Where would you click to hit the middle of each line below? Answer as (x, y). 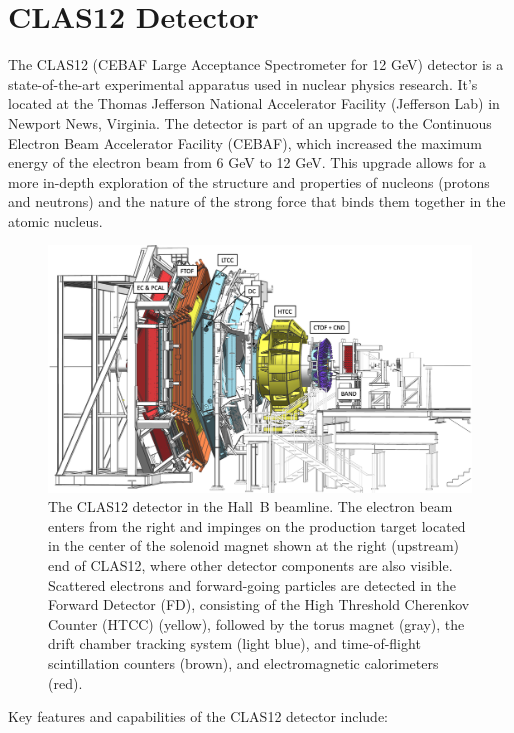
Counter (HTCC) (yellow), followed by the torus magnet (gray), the (256, 623)
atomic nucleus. (55, 220)
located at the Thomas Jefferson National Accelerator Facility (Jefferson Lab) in (254, 103)
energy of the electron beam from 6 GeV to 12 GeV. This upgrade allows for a (247, 162)
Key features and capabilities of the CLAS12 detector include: (198, 716)
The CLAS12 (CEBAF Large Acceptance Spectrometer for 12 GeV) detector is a (256, 64)
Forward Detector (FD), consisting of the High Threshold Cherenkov (259, 604)
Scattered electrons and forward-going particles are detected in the (252, 584)
